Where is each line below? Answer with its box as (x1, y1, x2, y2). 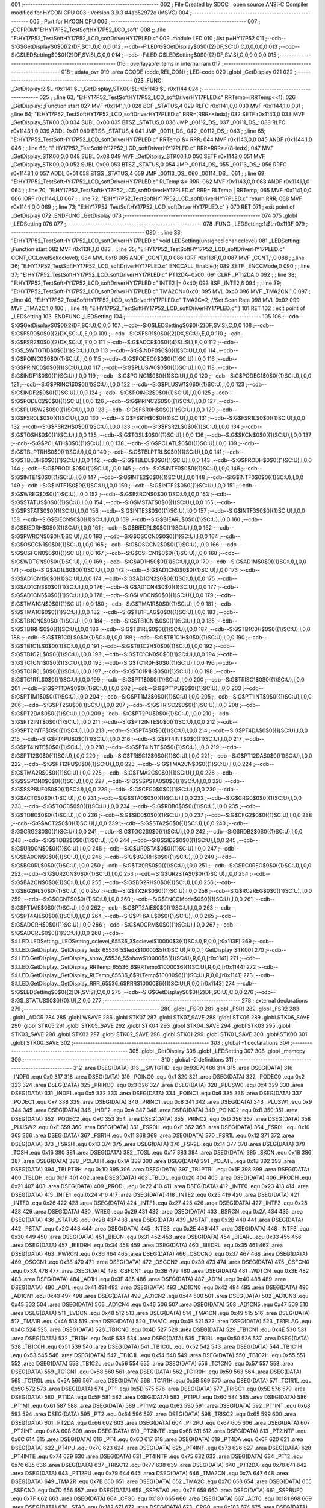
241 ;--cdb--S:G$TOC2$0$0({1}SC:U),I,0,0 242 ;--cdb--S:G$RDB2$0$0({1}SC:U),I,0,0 (88, 828, 303, 835)
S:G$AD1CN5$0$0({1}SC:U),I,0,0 (11, 592, 93, 599)
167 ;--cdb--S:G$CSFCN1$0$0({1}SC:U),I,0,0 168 (95, 550, 218, 557)
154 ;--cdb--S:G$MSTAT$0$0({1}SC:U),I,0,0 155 (93, 499, 214, 506)
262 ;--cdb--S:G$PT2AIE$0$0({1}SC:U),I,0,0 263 (90, 904, 214, 911)
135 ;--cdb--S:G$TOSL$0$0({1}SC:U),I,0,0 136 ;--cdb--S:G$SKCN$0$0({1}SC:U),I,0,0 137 (88, 431, 312, 439)
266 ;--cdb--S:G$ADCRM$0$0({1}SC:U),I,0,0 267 (92, 920, 216, 928)
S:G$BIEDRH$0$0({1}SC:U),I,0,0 (11, 524, 91, 531)
